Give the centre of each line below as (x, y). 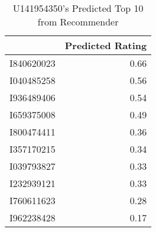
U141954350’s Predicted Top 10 (78, 8)
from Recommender (78, 22)
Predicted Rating (106, 45)
